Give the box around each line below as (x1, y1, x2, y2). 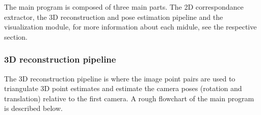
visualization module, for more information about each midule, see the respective (4, 21, 257, 32)
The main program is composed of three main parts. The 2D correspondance (4, 2, 244, 12)
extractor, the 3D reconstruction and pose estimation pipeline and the (4, 11, 223, 22)
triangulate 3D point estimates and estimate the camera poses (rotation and (4, 83, 242, 94)
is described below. (4, 103, 63, 113)
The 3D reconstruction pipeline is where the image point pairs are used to (4, 73, 236, 83)
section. (4, 31, 28, 42)
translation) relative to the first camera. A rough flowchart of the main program (4, 93, 254, 103)
